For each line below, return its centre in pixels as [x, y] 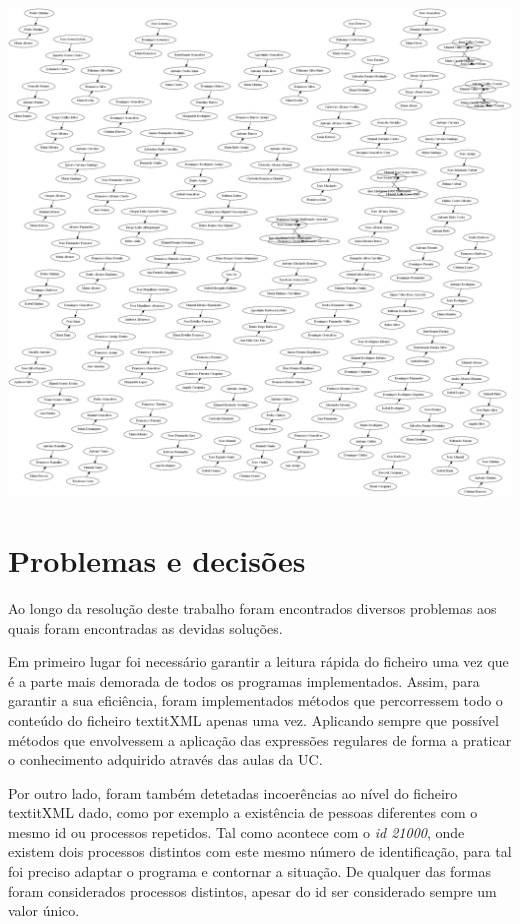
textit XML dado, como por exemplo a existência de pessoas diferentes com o [243, 812]
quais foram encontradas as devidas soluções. [145, 627]
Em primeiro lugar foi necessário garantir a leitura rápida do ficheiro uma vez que [258, 661]
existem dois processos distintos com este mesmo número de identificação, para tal [260, 851]
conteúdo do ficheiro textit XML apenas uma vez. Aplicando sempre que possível [253, 719]
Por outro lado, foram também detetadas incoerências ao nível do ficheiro [233, 792]
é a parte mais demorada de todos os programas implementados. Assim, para [244, 680]
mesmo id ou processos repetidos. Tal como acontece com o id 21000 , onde [236, 831]
